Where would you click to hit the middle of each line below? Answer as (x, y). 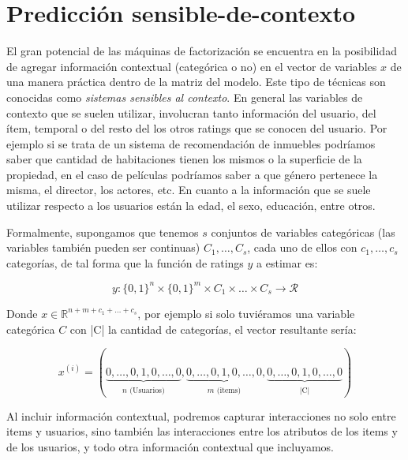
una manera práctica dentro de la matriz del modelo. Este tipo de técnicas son (196, 82)
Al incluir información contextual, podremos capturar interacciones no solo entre (201, 415)
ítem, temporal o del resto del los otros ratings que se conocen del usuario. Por (197, 128)
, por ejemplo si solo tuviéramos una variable (246, 313)
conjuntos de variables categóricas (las (303, 232)
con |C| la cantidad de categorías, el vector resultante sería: (213, 329)
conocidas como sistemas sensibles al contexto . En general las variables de (185, 97)
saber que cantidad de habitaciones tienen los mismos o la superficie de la (184, 159)
